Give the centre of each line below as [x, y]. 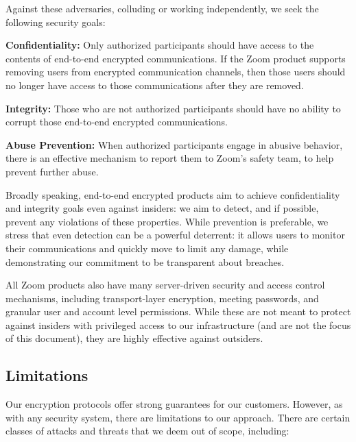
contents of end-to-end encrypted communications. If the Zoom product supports [176, 58]
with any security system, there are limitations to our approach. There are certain [178, 417]
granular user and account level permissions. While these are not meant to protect [178, 311]
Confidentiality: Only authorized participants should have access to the [160, 45]
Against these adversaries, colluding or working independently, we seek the [162, 8]
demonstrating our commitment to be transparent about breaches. [145, 261]
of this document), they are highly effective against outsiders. [134, 338]
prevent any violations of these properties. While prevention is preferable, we [167, 221]
